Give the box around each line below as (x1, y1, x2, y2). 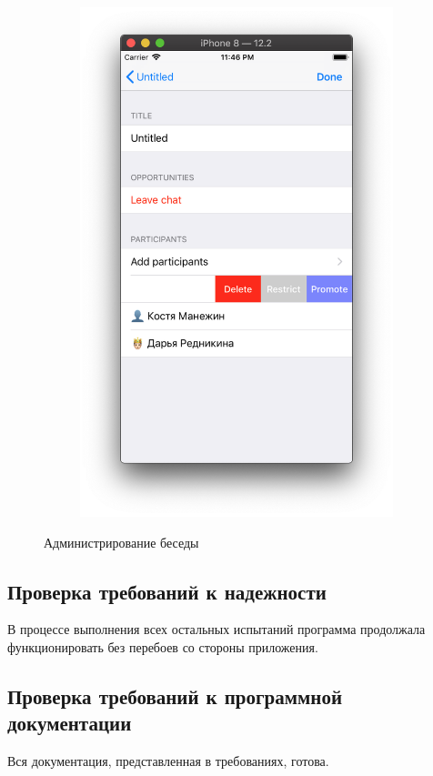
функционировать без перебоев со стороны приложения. (7, 638, 318, 656)
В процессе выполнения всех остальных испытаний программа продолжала (7, 620, 426, 639)
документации (7, 709, 132, 737)
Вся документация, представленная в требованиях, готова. (7, 751, 329, 771)
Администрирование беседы (44, 532, 199, 551)
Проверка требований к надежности (7, 577, 327, 605)
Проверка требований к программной (7, 681, 343, 710)
